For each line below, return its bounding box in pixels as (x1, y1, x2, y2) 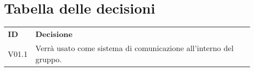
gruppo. (35, 53, 62, 65)
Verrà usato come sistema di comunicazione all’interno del (35, 42, 234, 54)
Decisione (35, 28, 73, 40)
